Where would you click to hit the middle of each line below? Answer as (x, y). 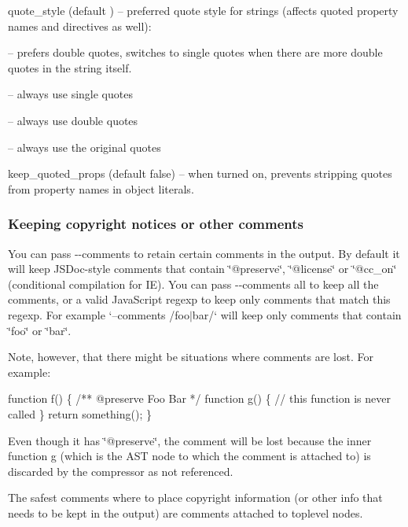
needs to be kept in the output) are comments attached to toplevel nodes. (186, 512)
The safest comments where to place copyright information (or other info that (195, 498)
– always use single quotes (70, 94)
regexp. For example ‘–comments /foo (99, 314)
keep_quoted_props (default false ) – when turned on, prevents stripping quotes (200, 173)
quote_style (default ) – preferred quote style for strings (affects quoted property (203, 10)
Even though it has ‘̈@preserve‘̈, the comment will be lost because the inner (190, 440)
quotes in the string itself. (70, 67)
